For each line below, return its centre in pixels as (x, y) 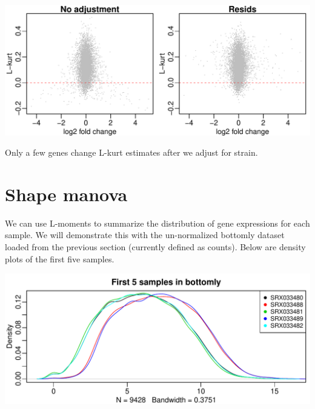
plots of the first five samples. (60, 258)
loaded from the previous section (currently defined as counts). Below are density (155, 247)
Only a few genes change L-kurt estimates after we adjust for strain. (131, 152)
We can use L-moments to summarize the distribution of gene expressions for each (157, 223)
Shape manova (66, 194)
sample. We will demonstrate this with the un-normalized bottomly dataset (145, 235)
